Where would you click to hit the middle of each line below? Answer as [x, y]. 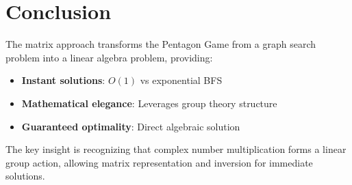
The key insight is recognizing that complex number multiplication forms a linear [176, 149]
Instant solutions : [63, 80]
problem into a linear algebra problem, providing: [109, 57]
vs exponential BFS [181, 80]
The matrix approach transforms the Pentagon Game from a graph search [161, 44]
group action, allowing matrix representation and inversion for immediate [159, 162]
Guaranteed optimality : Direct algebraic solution [131, 126]
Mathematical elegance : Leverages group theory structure [149, 103]
